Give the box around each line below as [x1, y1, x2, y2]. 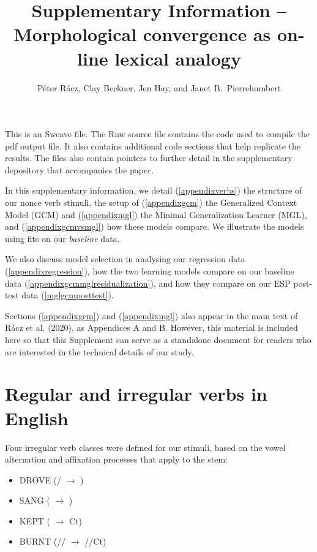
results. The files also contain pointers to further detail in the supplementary [5, 151, 293, 164]
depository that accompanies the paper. [5, 163, 154, 176]
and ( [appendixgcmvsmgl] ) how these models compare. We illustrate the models [5, 220, 304, 233]
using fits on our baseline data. [5, 232, 120, 244]
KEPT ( [19, 514, 50, 527]
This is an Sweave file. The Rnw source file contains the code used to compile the [5, 127, 310, 140]
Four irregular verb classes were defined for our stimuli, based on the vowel [5, 440, 286, 453]
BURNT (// [19, 535, 66, 548]
